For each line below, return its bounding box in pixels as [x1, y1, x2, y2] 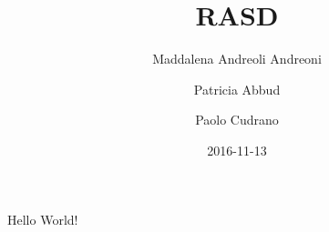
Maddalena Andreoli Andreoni [152, 49, 322, 68]
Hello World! [7, 209, 78, 228]
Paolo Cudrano [195, 110, 279, 129]
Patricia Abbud [193, 79, 281, 98]
